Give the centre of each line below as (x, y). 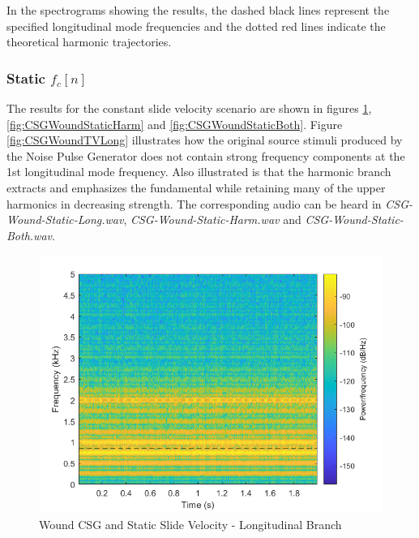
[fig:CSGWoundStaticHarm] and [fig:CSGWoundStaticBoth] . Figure (175, 124)
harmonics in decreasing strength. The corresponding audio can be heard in (194, 203)
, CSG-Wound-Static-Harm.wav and (212, 220)
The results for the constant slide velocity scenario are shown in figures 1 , (189, 108)
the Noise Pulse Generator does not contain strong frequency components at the (206, 155)
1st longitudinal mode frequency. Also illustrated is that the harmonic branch (199, 172)
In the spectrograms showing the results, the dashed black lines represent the (198, 10)
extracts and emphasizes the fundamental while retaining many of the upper (196, 187)
